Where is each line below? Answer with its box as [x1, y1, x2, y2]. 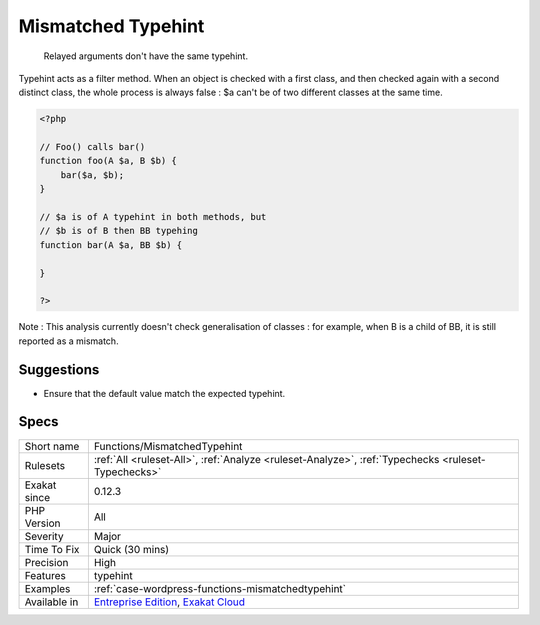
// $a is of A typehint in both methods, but [39, 211, 267, 223]
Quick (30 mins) [93, 542, 170, 556]
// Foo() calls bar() [39, 141, 146, 153]
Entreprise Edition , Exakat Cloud [93, 595, 245, 609]
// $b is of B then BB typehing [39, 225, 199, 237]
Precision [24, 555, 69, 569]
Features [24, 568, 67, 582]
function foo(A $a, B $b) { [39, 155, 177, 167]
